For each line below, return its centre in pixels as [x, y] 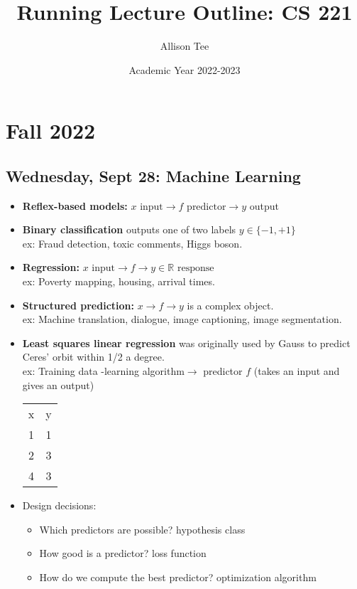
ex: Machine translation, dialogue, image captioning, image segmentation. [182, 319]
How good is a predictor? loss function [123, 553]
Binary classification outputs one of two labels [129, 229]
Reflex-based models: [75, 205]
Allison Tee [185, 46]
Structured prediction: [78, 305]
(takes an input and [297, 371]
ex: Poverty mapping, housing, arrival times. [119, 281]
